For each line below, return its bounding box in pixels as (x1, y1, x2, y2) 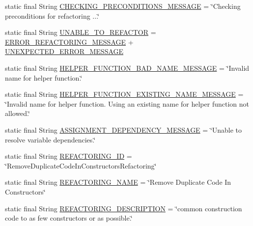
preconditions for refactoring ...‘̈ (5, 10, 99, 21)
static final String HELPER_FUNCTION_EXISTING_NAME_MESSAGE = (5, 89, 244, 99)
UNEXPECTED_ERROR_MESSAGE (5, 46, 124, 56)
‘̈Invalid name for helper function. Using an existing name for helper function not (5, 98, 249, 109)
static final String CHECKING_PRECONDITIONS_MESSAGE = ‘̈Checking (5, 1, 241, 11)
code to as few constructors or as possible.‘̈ (5, 213, 133, 223)
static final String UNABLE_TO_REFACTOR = (5, 27, 156, 37)
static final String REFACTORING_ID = (5, 151, 132, 161)
